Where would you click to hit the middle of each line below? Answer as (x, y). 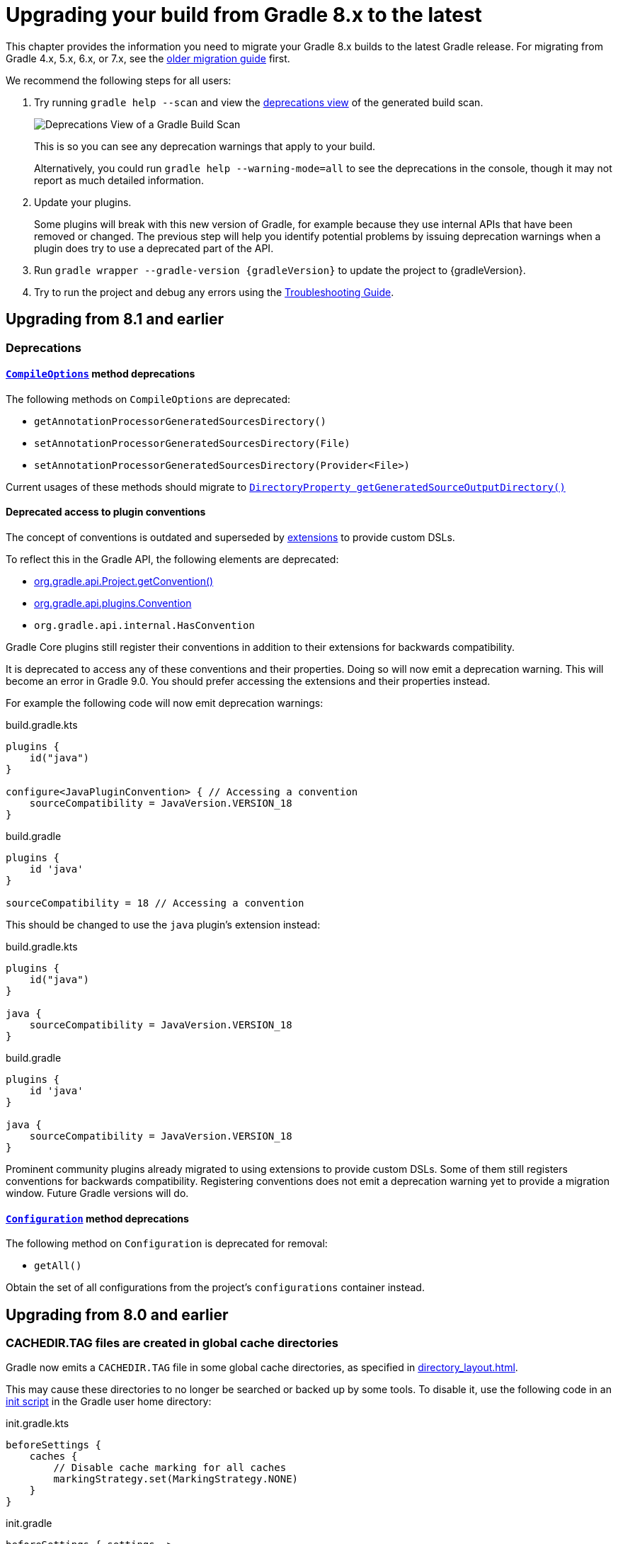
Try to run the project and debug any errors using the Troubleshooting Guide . (214, 292)
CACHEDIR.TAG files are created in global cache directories (172, 1343)
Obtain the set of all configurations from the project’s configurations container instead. (215, 1288)
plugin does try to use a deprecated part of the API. (154, 248)
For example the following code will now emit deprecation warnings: (165, 703)
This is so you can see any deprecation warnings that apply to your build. (205, 146)
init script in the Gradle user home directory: (109, 1402)
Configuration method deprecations (97, 1218)
